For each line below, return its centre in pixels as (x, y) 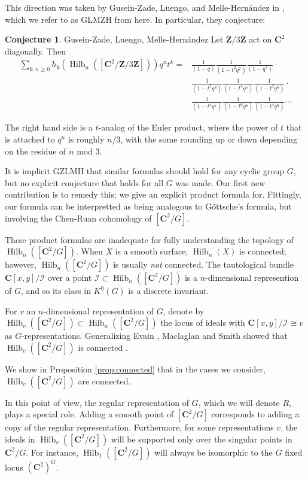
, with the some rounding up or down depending (209, 139)
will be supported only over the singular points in (202, 439)
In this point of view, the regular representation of (97, 402)
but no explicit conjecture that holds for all (84, 182)
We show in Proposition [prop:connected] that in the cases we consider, (135, 369)
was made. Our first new (220, 182)
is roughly (86, 139)
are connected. (104, 381)
